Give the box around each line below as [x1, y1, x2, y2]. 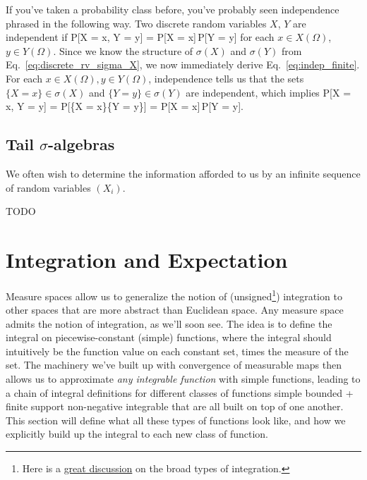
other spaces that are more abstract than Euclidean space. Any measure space [6, 302, 344, 317]
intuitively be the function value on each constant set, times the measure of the [6, 343, 349, 358]
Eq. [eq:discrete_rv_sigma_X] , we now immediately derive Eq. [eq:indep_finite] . [6, 57, 360, 72]
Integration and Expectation [6, 245, 288, 273]
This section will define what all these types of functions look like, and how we [6, 412, 346, 427]
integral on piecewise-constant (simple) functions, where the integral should [6, 330, 332, 345]
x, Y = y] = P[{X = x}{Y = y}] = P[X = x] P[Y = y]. [6, 99, 243, 113]
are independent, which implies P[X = [186, 85, 351, 99]
